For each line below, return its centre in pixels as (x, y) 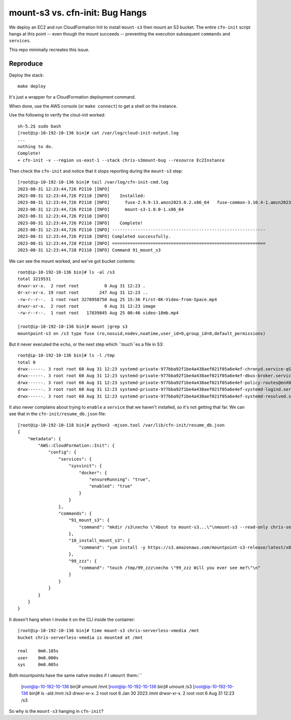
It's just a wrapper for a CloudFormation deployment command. (72, 97)
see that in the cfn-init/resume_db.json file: (57, 414)
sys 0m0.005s (38, 665)
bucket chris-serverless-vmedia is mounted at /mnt (80, 637)
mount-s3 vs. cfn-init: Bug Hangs (78, 13)
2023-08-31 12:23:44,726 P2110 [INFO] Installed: (81, 196)
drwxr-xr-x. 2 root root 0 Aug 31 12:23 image (87, 306)
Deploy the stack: (26, 75)
